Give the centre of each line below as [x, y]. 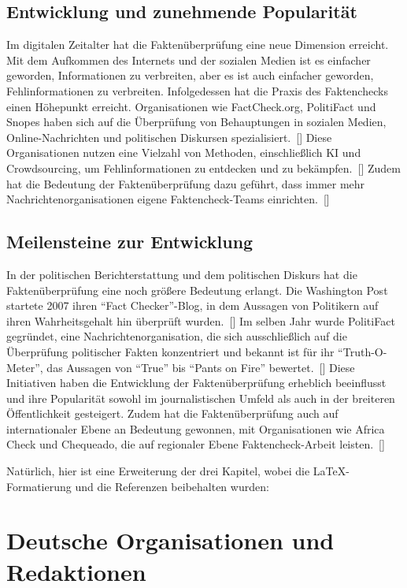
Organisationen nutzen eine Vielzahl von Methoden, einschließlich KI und [184, 153]
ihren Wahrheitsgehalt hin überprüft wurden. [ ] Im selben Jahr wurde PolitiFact [201, 320]
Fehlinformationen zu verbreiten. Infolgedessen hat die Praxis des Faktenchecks [197, 90]
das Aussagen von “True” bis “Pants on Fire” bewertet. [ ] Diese [201, 367]
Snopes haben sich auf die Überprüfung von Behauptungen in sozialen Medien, [196, 122]
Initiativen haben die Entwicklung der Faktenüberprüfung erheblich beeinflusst [196, 383]
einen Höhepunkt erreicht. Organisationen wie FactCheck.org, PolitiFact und [191, 106]
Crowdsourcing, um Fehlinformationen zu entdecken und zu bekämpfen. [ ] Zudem [203, 167]
